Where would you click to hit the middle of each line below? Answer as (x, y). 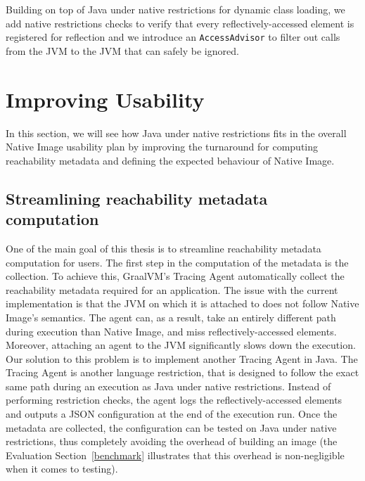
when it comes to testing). (62, 469)
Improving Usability (105, 99)
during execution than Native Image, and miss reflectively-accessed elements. (171, 331)
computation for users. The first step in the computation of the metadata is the (177, 262)
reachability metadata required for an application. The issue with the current (172, 289)
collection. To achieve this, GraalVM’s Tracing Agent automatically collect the (175, 276)
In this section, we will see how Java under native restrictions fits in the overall (176, 133)
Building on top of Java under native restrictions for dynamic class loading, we (175, 9)
